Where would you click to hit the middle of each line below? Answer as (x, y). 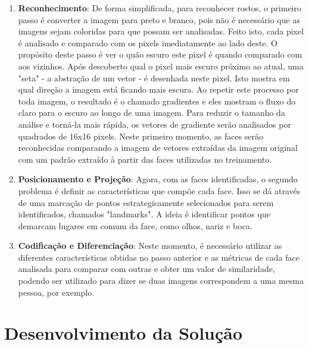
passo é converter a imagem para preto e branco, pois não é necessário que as (159, 19)
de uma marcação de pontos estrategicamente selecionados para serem (146, 202)
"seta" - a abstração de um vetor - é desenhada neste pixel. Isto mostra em (154, 77)
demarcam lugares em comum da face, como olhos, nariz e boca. (135, 225)
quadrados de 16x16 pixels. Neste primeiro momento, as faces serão (141, 136)
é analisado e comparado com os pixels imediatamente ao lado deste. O (148, 42)
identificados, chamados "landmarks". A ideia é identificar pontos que (144, 214)
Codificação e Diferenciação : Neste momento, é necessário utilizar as (150, 246)
